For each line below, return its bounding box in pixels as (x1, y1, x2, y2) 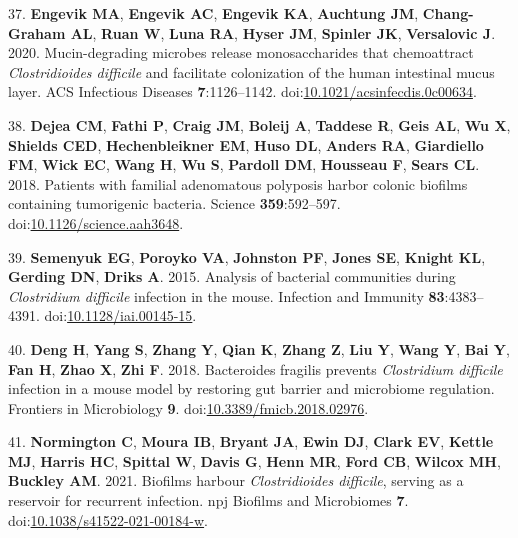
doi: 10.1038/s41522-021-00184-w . (8, 509, 208, 530)
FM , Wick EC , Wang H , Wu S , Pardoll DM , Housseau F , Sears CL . (8, 154, 480, 175)
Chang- (422, 3, 474, 23)
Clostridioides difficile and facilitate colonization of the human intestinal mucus (8, 61, 495, 82)
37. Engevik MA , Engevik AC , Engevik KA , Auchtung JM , (8, 3, 419, 23)
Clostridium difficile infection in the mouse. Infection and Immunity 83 (8, 285, 445, 306)
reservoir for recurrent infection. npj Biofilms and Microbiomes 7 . (8, 490, 409, 511)
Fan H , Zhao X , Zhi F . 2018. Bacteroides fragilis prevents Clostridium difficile (8, 358, 503, 379)
